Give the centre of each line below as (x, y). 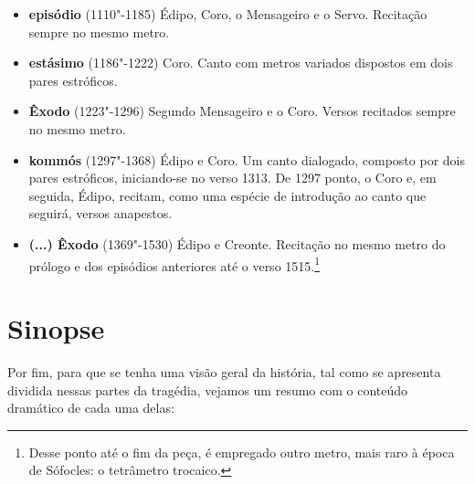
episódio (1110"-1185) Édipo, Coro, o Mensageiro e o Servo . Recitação (228, 14)
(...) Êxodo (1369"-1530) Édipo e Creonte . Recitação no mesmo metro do (237, 243)
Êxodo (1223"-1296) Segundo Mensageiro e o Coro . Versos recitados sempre (242, 111)
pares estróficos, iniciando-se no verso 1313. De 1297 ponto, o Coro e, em (232, 178)
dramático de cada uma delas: (91, 408)
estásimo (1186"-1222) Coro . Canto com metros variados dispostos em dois (241, 63)
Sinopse (56, 327)
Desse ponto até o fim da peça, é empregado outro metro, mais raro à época (242, 452)
